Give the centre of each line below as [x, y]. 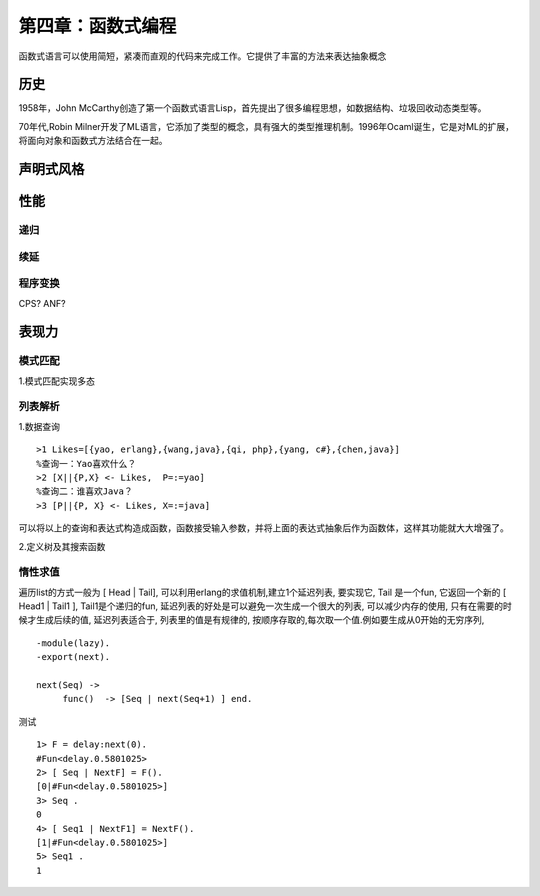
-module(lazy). [73, 643]
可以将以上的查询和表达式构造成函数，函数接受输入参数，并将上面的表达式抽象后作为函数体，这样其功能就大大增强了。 [263, 528]
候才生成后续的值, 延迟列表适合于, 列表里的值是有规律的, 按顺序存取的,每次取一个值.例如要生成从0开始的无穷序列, [251, 620]
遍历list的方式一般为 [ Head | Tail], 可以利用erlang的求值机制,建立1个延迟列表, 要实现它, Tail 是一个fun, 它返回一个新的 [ [262, 592]
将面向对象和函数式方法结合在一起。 [93, 141]
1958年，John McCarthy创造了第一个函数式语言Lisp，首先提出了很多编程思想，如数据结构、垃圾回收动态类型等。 [252, 108]
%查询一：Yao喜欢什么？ [86, 463]
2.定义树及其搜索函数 [62, 546]
